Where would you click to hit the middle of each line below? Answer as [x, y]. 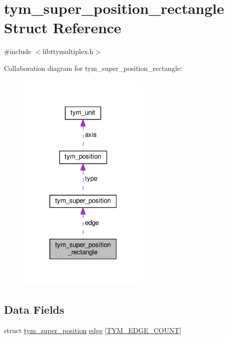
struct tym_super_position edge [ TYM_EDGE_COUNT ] [93, 330]
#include [18, 51]
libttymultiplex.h [68, 51]
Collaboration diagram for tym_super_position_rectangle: [93, 68]
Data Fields [34, 310]
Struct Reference [63, 28]
